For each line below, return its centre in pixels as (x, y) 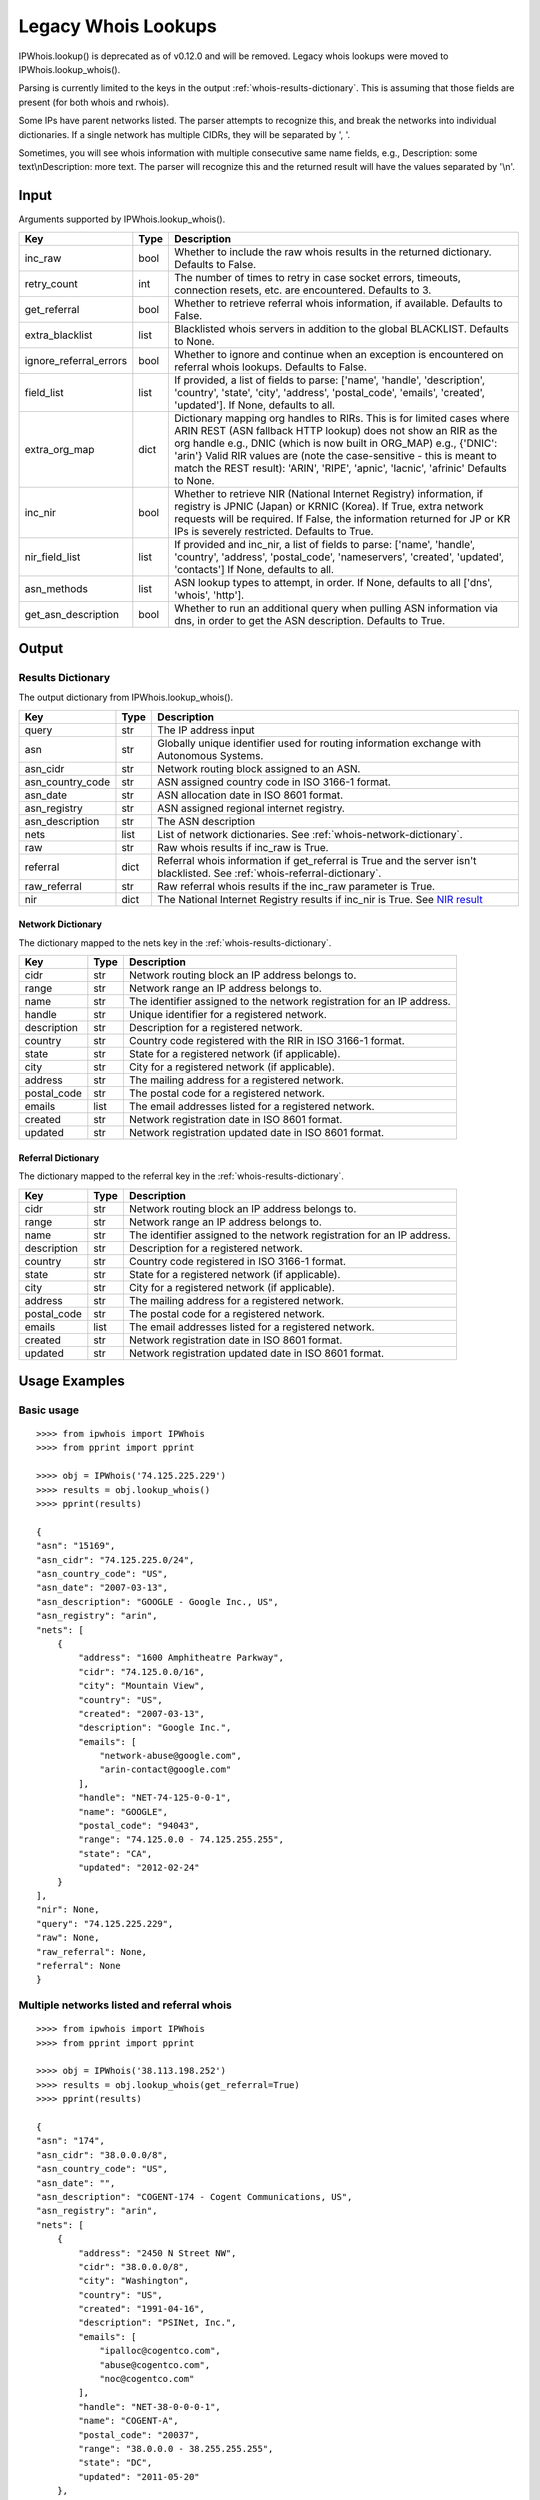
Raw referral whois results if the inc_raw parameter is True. (295, 886)
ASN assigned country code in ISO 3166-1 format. (274, 782)
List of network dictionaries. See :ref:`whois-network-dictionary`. (310, 834)
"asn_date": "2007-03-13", (102, 1588)
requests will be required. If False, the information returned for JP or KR (342, 518)
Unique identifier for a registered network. (227, 1015)
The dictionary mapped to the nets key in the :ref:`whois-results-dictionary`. (175, 942)
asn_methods (56, 588)
